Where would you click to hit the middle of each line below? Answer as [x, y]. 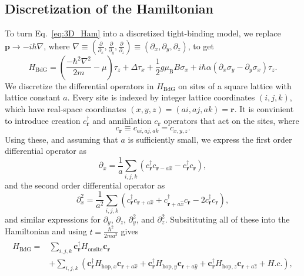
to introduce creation [43, 120]
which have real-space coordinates [66, 108]
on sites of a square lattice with [235, 85]
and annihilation [122, 120]
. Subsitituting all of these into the [227, 219]
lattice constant [33, 97]
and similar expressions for [53, 219]
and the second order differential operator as [85, 185]
